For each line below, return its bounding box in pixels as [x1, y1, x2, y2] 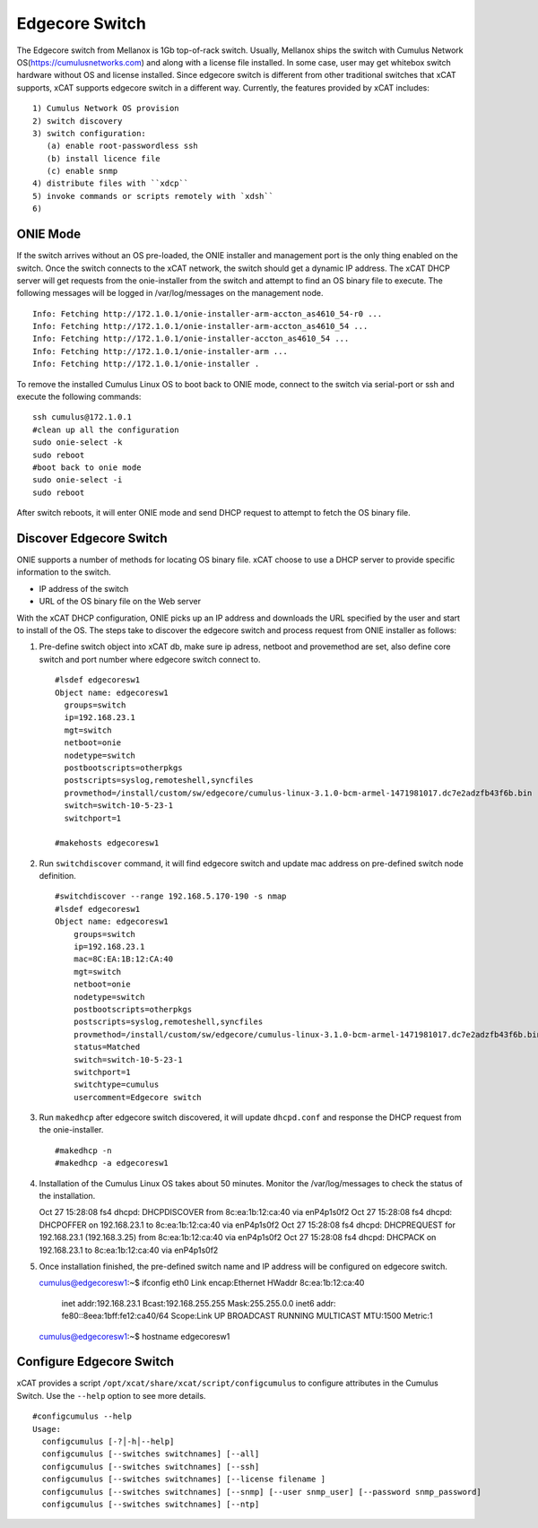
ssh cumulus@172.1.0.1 [32, 412, 133, 422]
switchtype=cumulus [73, 1080, 160, 1090]
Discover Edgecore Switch [16, 530, 168, 546]
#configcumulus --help [32, 1411, 133, 1421]
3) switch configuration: [32, 128, 147, 138]
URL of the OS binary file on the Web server [39, 596, 202, 607]
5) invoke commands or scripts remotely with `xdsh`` [32, 191, 273, 201]
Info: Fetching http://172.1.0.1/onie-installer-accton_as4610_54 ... [32, 334, 350, 344]
